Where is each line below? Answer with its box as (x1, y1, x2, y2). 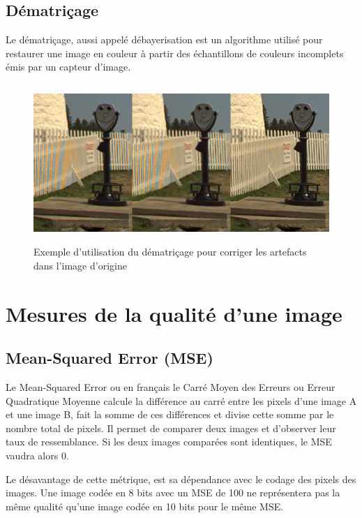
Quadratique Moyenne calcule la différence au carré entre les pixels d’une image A (6, 393, 357, 408)
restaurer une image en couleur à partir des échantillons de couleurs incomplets (6, 45, 344, 60)
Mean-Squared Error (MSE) (6, 347, 213, 369)
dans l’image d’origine (33, 258, 127, 272)
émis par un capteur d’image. (6, 59, 131, 74)
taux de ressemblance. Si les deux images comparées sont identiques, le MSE (6, 434, 332, 449)
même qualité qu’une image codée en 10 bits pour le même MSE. (6, 498, 284, 513)
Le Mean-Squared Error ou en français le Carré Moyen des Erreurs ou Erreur (6, 380, 335, 394)
